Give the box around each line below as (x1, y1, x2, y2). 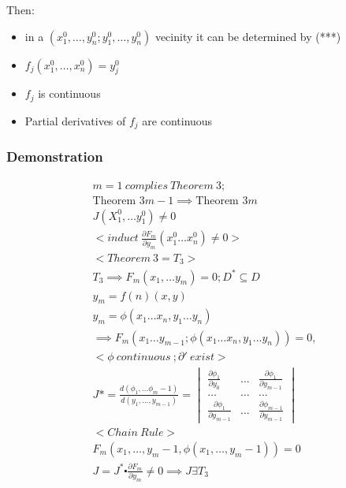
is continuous (38, 85, 101, 102)
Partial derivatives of (24, 112, 126, 129)
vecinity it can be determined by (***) (154, 28, 341, 44)
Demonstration (6, 147, 103, 166)
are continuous (142, 112, 213, 129)
